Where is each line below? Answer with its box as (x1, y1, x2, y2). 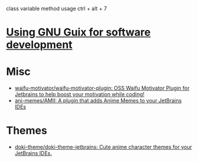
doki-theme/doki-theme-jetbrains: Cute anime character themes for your (14, 144, 192, 151)
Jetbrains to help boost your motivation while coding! (14, 91, 145, 98)
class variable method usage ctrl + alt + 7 (6, 5, 108, 12)
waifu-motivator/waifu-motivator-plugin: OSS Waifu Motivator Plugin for (14, 85, 190, 92)
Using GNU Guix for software (6, 26, 151, 39)
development (6, 38, 73, 52)
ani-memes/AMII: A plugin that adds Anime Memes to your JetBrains (14, 97, 182, 104)
